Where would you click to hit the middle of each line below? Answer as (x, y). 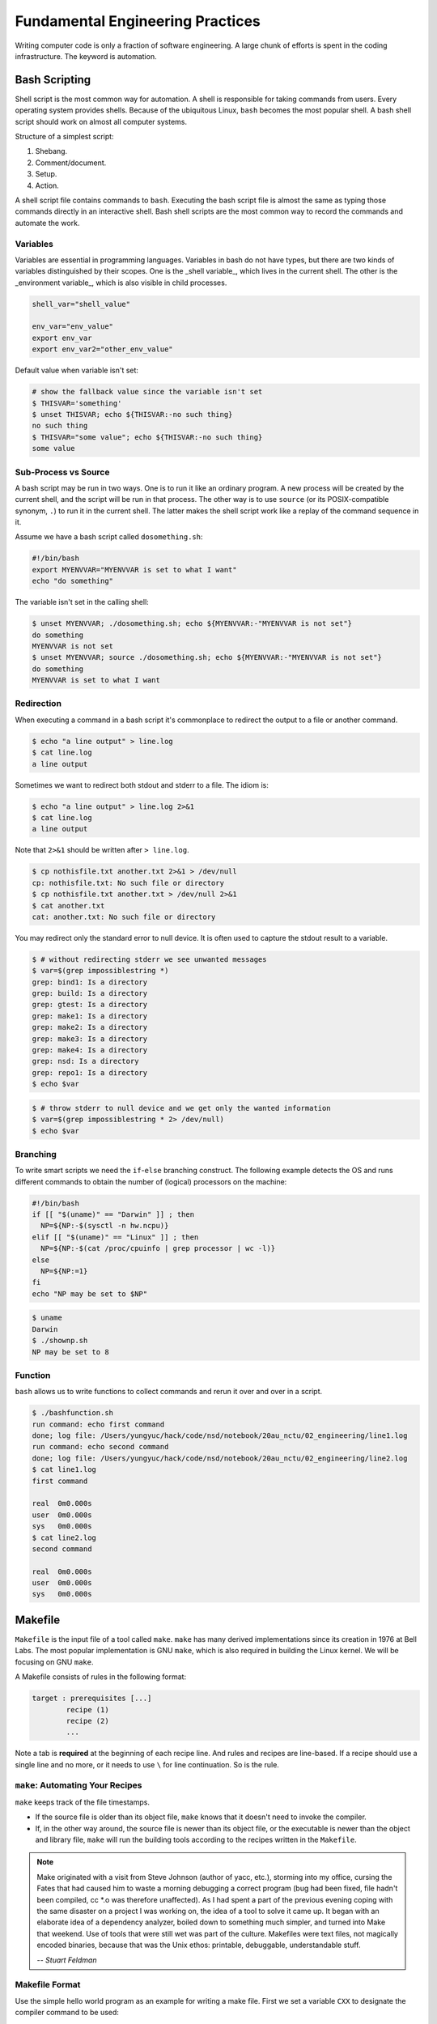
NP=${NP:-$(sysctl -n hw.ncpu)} (105, 1226)
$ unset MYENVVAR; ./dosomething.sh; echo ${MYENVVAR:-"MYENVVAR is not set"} (192, 624)
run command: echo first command (98, 1424)
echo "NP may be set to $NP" (90, 1294)
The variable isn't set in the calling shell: (82, 602)
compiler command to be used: (67, 2013)
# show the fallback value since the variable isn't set (147, 392)
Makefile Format (48, 1985)
